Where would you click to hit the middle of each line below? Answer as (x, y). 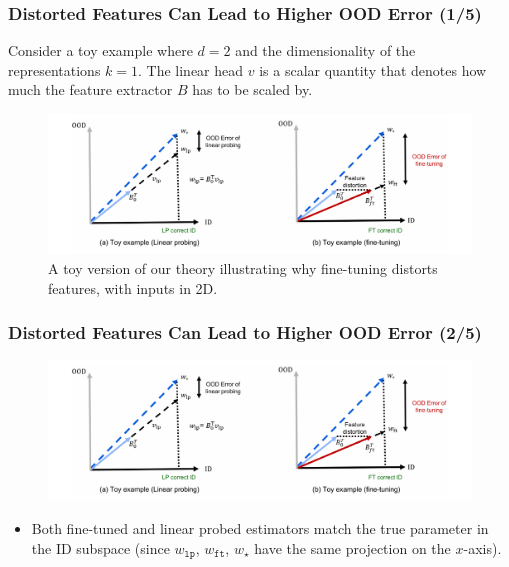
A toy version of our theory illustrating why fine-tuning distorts (243, 267)
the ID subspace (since (100, 547)
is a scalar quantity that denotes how (373, 69)
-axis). (482, 547)
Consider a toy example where (100, 50)
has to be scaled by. (252, 89)
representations (54, 69)
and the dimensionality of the (325, 50)
